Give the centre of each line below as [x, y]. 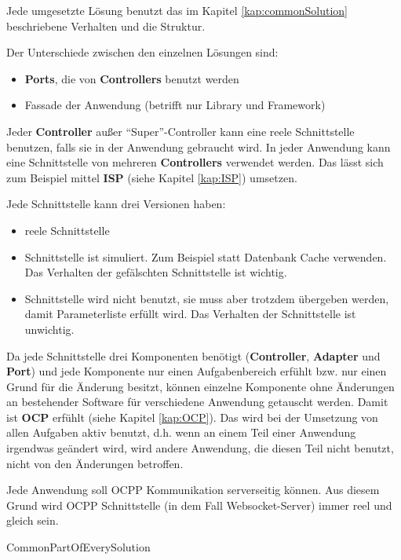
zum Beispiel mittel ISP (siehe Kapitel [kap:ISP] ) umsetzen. [152, 177]
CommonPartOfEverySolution [78, 547]
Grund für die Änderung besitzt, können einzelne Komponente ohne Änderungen [200, 386]
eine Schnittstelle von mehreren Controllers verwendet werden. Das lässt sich [195, 162]
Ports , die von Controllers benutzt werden [132, 78]
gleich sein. [33, 520]
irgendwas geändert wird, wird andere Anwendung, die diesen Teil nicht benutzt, [200, 448]
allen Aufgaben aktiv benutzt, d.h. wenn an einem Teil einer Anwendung [181, 432]
